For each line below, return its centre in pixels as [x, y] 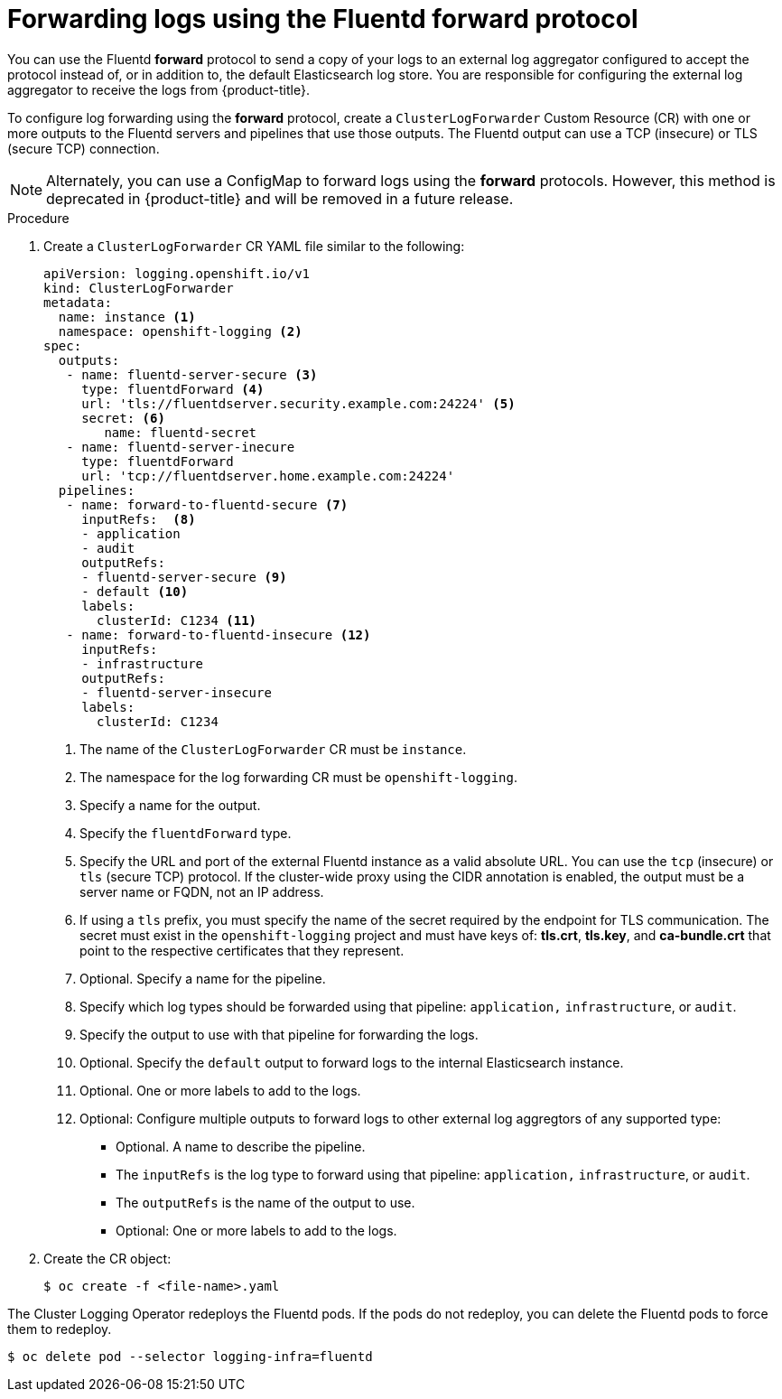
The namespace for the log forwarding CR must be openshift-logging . [298, 777]
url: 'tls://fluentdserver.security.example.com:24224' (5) [298, 403]
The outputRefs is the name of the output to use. [265, 1202]
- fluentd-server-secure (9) [184, 577]
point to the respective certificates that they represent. [242, 950]
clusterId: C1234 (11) [177, 620]
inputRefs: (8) [139, 519]
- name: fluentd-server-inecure [181, 447]
